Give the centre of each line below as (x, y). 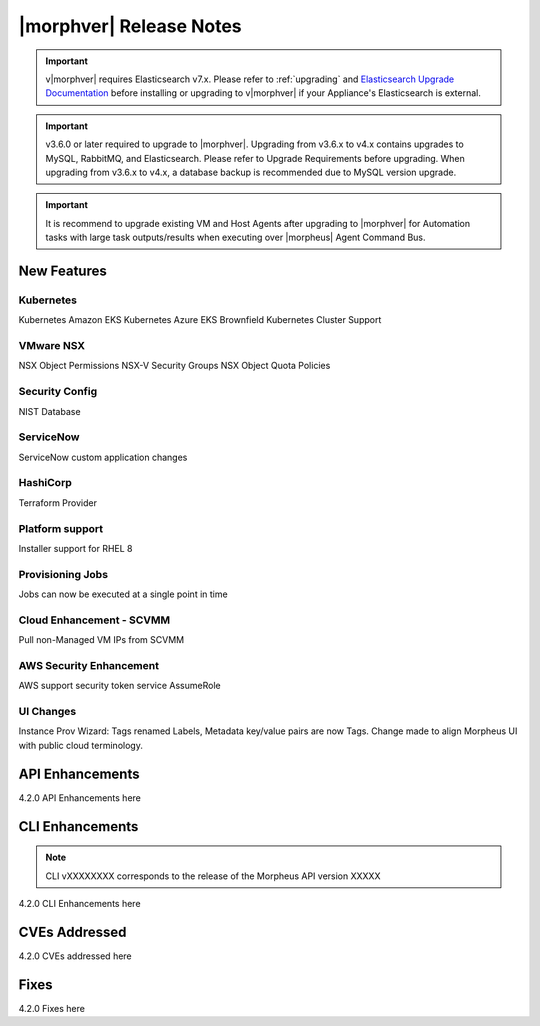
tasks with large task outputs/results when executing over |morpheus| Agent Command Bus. (235, 237)
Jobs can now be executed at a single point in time (123, 594)
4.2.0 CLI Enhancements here (79, 903)
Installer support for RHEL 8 (76, 548)
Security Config (58, 392)
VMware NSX (51, 345)
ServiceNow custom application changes (103, 457)
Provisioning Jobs (63, 574)
